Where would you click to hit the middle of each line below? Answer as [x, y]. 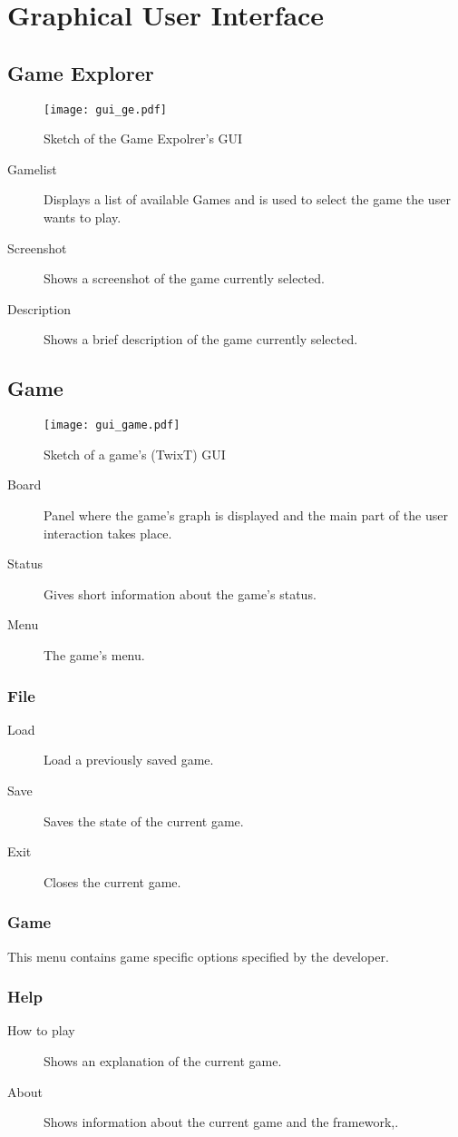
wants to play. [83, 218]
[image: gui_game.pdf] [112, 425]
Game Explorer [81, 72]
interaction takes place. [108, 533]
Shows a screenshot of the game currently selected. [184, 278]
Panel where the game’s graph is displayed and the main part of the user [246, 515]
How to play [41, 1030]
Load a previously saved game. [129, 760]
